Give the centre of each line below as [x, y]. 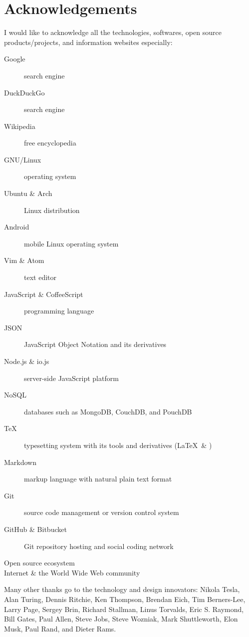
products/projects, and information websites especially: [88, 42]
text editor [40, 277]
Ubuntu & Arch [28, 193]
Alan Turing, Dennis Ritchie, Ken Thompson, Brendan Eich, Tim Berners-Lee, [125, 599]
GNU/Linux [23, 159]
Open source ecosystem [39, 563]
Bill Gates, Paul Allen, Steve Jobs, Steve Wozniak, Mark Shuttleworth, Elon [121, 619]
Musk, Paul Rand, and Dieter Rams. [60, 628]
